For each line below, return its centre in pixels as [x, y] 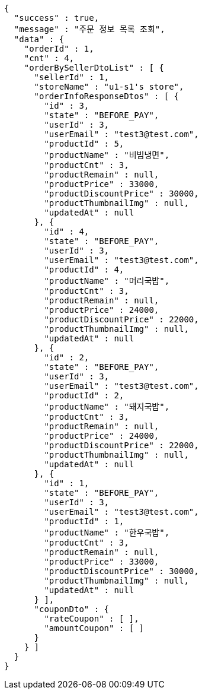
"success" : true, [57, 18]
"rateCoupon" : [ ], [92, 619]
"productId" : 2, [84, 395]
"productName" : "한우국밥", [107, 533]
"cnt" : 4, [49, 58]
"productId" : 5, [84, 144]
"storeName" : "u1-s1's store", [109, 87]
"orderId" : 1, [59, 49]
